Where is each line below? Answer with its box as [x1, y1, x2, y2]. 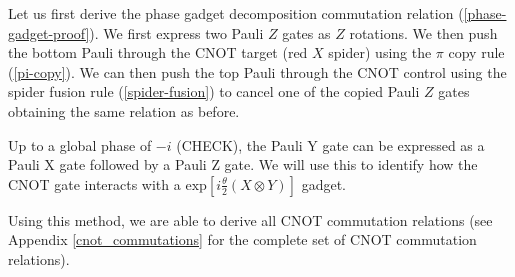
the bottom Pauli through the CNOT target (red [8, 42, 308, 63]
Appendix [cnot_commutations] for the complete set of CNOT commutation [8, 229, 477, 250]
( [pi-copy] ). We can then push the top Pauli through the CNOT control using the [8, 61, 507, 82]
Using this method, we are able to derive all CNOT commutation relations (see [8, 209, 493, 230]
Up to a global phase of [8, 134, 152, 155]
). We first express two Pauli [89, 22, 264, 43]
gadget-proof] [8, 22, 90, 43]
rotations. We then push [349, 22, 498, 43]
